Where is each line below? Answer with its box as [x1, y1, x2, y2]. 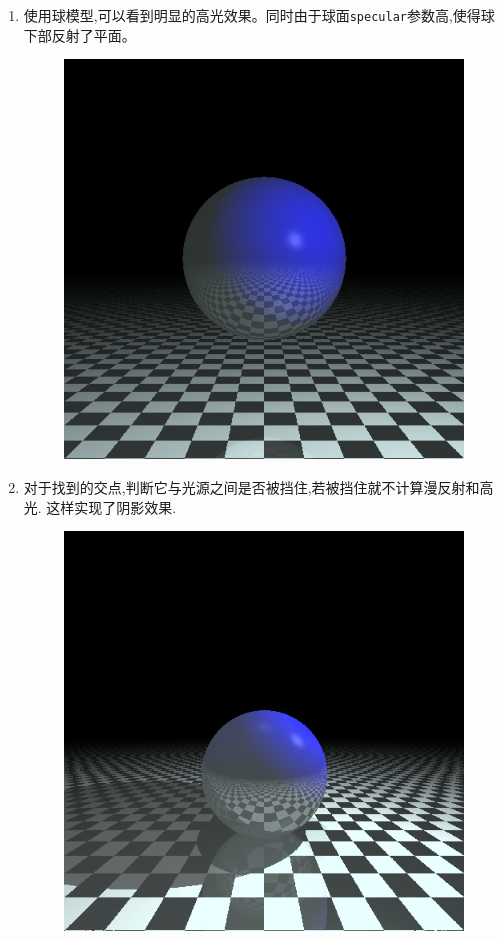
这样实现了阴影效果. [46, 496, 177, 517]
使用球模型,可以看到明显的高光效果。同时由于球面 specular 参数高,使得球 [23, 5, 495, 25]
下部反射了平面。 [23, 24, 136, 45]
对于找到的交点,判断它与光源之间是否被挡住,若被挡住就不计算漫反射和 [23, 477, 480, 498]
